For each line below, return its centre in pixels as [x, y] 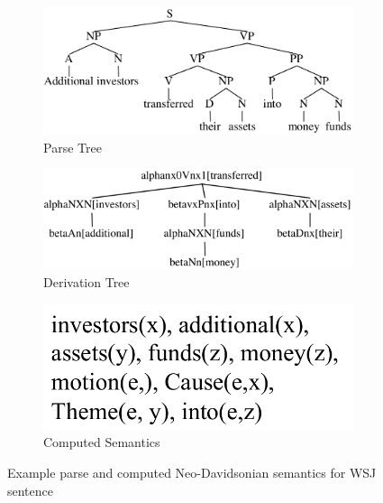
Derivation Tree [87, 282]
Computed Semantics [102, 442]
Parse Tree [73, 147]
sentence [31, 490]
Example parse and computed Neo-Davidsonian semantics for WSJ [192, 472]
